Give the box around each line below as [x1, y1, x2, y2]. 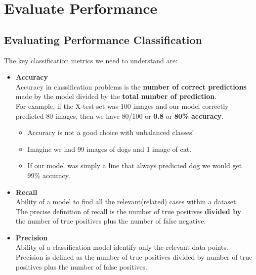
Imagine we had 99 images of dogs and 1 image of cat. [27, 143, 192, 154]
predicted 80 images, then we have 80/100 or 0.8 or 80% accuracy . [15, 110, 224, 121]
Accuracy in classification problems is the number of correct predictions [15, 81, 247, 92]
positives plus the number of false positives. [15, 261, 147, 272]
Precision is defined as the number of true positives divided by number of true [15, 252, 253, 262]
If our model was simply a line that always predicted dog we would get [27, 160, 242, 171]
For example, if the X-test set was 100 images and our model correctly [15, 100, 229, 111]
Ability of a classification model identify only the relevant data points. [15, 242, 228, 252]
